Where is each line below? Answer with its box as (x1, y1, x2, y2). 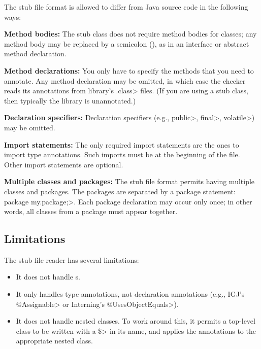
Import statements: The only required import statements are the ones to (4, 139, 239, 150)
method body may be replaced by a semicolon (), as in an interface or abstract (4, 38, 249, 49)
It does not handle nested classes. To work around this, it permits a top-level (16, 316, 255, 326)
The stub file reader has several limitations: (4, 254, 139, 265)
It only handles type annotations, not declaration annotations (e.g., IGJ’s (16, 289, 245, 299)
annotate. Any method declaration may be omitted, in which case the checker (4, 75, 246, 86)
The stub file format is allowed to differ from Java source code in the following (4, 2, 248, 12)
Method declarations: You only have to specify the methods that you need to (4, 65, 254, 76)
